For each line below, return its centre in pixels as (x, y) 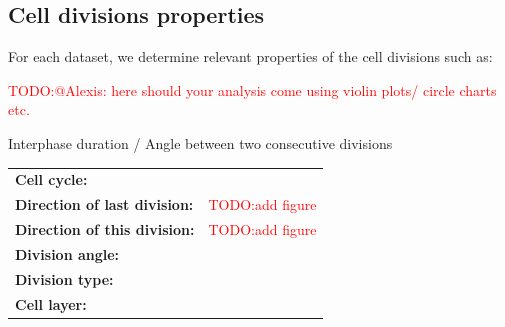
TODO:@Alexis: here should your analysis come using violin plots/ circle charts (252, 89)
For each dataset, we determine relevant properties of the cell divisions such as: (250, 56)
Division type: (64, 278)
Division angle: (67, 253)
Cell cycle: (51, 179)
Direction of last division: (104, 204)
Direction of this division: (105, 229)
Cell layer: (51, 303)
